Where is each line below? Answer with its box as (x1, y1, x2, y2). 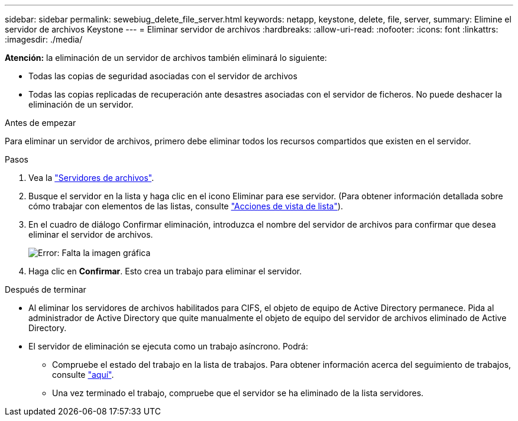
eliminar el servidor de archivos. (28, 229, 153, 239)
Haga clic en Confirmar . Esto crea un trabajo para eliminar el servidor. (28, 266, 302, 276)
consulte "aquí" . (52, 370, 114, 380)
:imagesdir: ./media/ (5, 34, 83, 44)
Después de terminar (5, 284, 86, 294)
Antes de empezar (5, 118, 76, 128)
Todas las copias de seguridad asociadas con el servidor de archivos (28, 71, 297, 81)
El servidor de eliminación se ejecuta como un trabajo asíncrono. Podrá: (28, 341, 308, 351)
